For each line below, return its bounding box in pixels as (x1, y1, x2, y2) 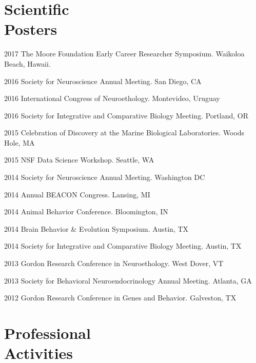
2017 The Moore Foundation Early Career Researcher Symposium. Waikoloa (4, 48, 245, 59)
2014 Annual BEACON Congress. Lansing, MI (4, 189, 150, 199)
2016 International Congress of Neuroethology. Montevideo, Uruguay (4, 93, 220, 104)
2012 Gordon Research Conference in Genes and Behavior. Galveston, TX (4, 292, 237, 303)
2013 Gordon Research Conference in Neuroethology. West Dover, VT (4, 258, 224, 269)
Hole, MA (4, 137, 35, 148)
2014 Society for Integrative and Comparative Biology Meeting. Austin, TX (4, 240, 242, 251)
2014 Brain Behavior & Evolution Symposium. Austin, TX (4, 223, 189, 234)
